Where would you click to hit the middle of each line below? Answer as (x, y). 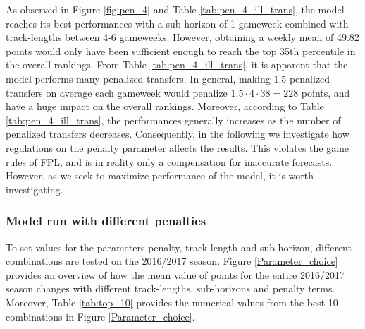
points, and (326, 92)
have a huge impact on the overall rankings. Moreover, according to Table (165, 106)
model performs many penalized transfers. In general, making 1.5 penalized (168, 78)
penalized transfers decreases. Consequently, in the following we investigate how (178, 134)
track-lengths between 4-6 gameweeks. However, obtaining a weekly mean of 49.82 (182, 37)
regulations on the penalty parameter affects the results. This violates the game (178, 147)
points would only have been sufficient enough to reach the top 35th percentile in (181, 50)
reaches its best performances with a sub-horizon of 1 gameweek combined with (177, 23)
